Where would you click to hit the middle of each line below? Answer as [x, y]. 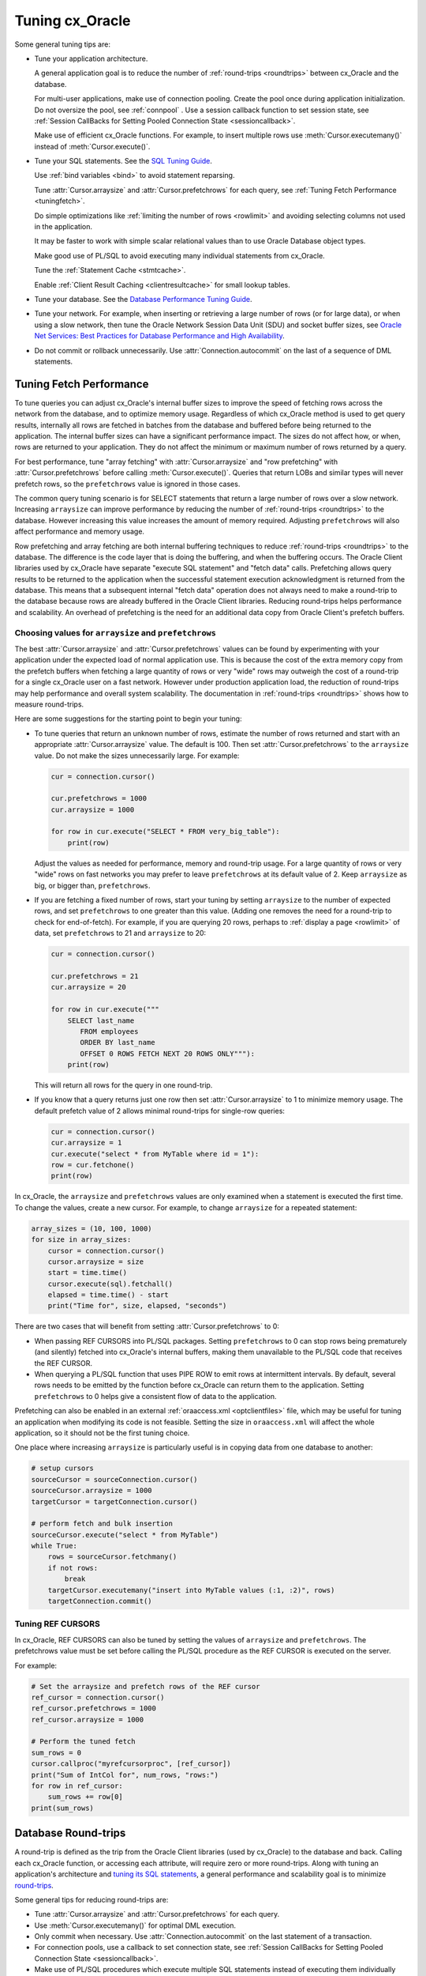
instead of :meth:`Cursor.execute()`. [92, 146]
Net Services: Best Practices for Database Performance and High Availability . [160, 336]
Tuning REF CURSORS [57, 1624]
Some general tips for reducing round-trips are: [92, 1899]
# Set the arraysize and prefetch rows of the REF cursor [146, 1686]
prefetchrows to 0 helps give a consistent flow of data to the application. [155, 1396]
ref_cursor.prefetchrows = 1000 [94, 1708]
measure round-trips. [49, 704]
